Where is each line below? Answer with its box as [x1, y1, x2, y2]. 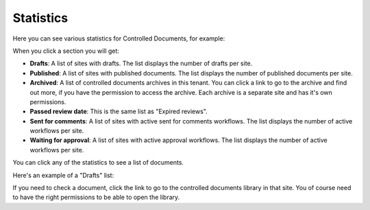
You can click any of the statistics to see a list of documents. [12, 159, 184, 167]
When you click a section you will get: [12, 47, 120, 55]
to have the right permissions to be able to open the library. [12, 193, 180, 202]
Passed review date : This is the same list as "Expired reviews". [29, 107, 208, 116]
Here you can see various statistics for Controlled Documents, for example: [12, 34, 225, 43]
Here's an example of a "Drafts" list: [12, 171, 114, 179]
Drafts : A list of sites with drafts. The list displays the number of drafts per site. [29, 59, 253, 68]
